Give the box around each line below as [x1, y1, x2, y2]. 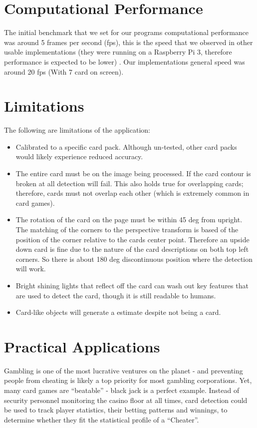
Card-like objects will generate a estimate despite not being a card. [15, 307, 221, 317]
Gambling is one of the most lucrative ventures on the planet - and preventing [4, 365, 243, 375]
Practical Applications [4, 336, 160, 356]
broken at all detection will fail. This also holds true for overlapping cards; [15, 178, 244, 188]
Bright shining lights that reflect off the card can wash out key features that [15, 280, 249, 290]
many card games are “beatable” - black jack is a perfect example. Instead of [4, 385, 240, 395]
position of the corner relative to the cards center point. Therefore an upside [15, 234, 250, 244]
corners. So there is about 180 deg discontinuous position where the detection [15, 253, 253, 264]
